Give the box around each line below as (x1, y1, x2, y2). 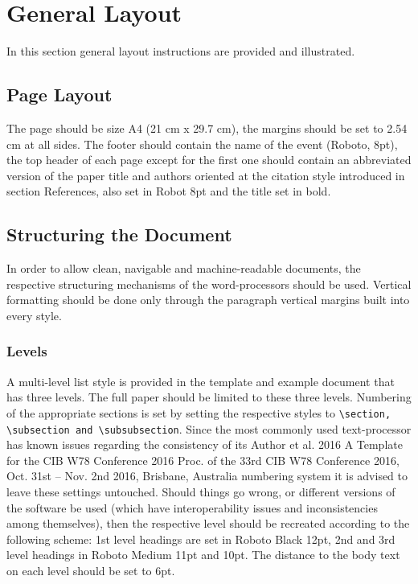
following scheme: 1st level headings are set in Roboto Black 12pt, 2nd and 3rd (6, 530, 395, 547)
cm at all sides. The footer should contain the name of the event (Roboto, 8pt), (6, 135, 398, 152)
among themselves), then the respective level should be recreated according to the (6, 515, 410, 532)
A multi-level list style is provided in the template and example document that (6, 372, 395, 389)
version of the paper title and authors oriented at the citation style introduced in (6, 167, 405, 183)
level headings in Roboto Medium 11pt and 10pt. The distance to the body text (6, 546, 400, 563)
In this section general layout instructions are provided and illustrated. (6, 43, 355, 60)
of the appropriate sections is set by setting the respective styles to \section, (6, 404, 391, 421)
